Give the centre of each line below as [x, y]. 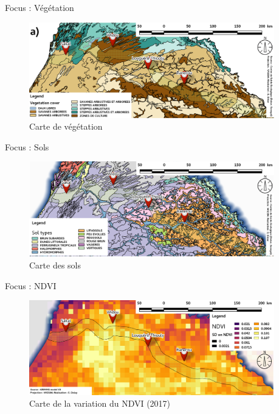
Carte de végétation [66, 126]
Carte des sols [55, 265]
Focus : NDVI [31, 285]
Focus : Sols [27, 146]
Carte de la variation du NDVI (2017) [100, 403]
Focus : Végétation [40, 7]
